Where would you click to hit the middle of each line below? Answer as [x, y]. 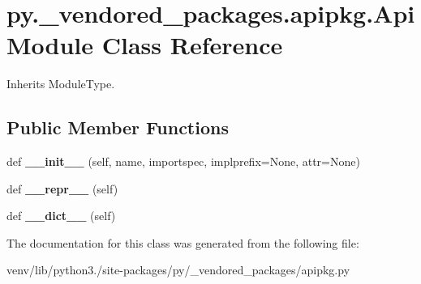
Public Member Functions [118, 127]
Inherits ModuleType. [61, 84]
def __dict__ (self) [61, 216]
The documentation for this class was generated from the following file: [183, 242]
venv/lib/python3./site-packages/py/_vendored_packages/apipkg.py [178, 270]
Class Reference [192, 45]
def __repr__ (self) [62, 188]
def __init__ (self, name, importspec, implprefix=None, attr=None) [183, 161]
